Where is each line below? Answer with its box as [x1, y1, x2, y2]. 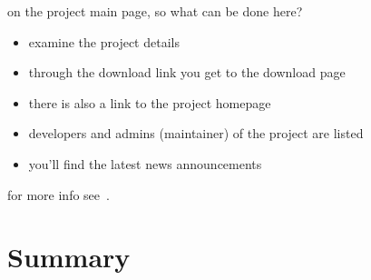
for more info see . [7, 185, 110, 204]
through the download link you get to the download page [28, 63, 346, 82]
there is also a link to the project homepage [28, 93, 271, 112]
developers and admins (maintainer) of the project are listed [28, 124, 364, 143]
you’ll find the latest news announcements [28, 154, 262, 173]
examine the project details [28, 32, 180, 51]
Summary [7, 238, 131, 275]
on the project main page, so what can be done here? [7, 2, 303, 20]
